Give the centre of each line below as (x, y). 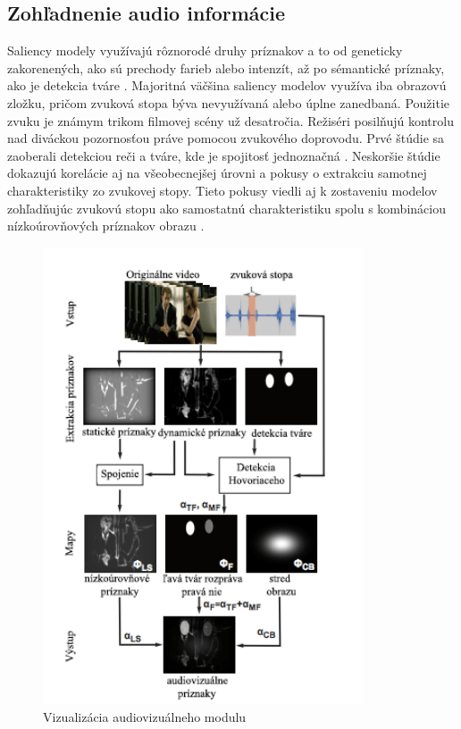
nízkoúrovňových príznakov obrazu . (106, 226)
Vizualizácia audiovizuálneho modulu (145, 716)
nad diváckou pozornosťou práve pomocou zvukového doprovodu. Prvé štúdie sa (226, 138)
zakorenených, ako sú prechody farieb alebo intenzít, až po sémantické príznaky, (226, 67)
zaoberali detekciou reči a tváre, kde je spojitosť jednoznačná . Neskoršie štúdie (224, 155)
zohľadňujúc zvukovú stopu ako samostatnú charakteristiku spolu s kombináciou (226, 208)
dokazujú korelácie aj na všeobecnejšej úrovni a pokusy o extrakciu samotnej (217, 173)
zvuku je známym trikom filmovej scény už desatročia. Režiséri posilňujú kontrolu (230, 120)
